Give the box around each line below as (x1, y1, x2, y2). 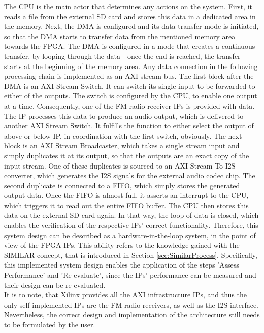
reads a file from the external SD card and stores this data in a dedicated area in (4, 11, 256, 21)
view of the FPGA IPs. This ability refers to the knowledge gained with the (4, 240, 240, 250)
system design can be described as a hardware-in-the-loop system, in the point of (4, 229, 256, 240)
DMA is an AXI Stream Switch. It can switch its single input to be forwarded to (4, 80, 255, 91)
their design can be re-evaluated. (4, 279, 106, 290)
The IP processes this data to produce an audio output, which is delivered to (4, 110, 244, 121)
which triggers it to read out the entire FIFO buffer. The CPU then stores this (4, 199, 249, 210)
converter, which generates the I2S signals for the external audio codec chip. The (4, 170, 255, 181)
